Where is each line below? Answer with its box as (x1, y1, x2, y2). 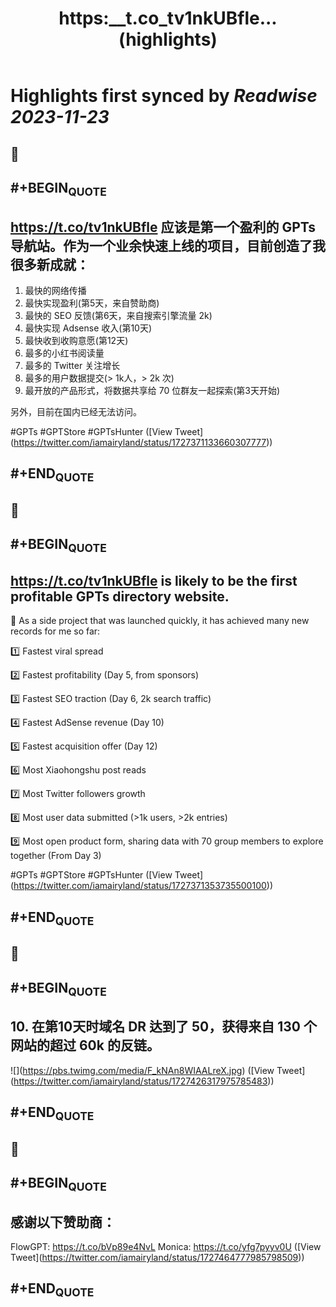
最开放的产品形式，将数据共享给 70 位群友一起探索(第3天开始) (24, 384, 281, 396)
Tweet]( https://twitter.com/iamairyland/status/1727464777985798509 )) (10, 1252, 305, 1264)
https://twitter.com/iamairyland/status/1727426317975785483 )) (13, 1075, 275, 1087)
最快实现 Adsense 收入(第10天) (24, 322, 153, 334)
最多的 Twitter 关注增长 (24, 359, 121, 371)
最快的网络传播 (24, 284, 87, 296)
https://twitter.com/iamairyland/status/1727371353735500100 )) (13, 880, 274, 892)
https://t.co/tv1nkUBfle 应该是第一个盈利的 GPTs (10, 218, 317, 236)
